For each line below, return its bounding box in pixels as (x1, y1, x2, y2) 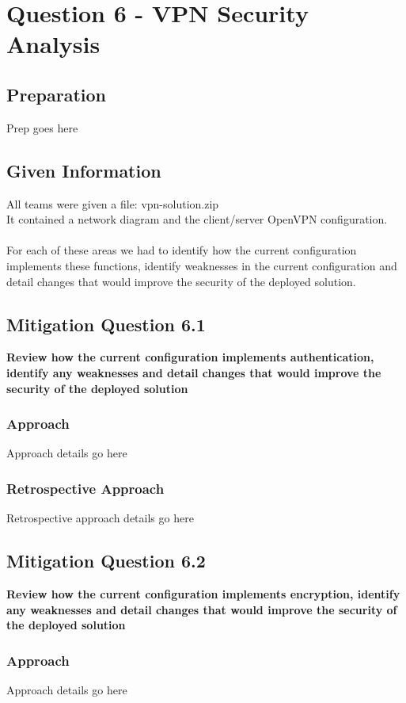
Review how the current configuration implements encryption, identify (6, 585, 400, 602)
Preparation (6, 82, 106, 106)
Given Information (6, 158, 161, 182)
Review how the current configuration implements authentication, (6, 349, 374, 365)
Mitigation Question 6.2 (6, 548, 206, 573)
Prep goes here (6, 119, 78, 136)
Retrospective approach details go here (6, 510, 194, 526)
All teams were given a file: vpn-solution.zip (6, 195, 219, 212)
